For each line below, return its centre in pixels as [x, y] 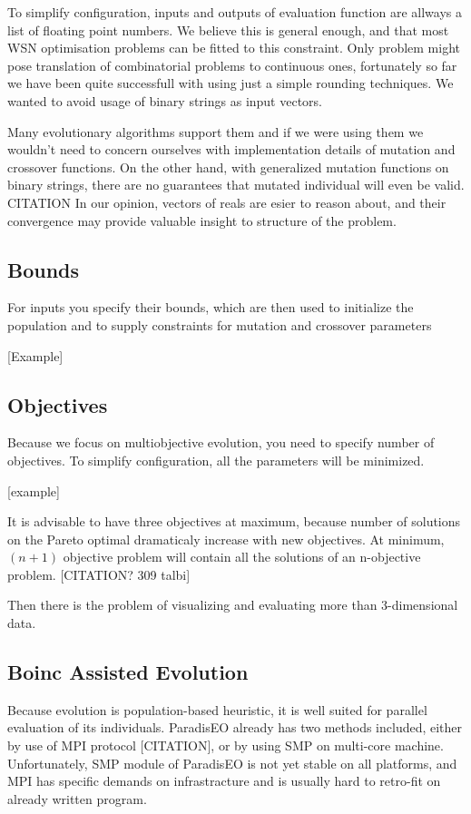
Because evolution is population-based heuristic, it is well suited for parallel [217, 709]
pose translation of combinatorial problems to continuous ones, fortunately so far [232, 65]
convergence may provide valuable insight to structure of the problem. [202, 220]
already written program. [77, 798]
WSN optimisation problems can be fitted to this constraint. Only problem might [234, 48]
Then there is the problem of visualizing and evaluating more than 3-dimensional [233, 605]
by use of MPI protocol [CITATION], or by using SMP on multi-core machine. [226, 745]
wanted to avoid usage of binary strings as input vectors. [165, 100]
